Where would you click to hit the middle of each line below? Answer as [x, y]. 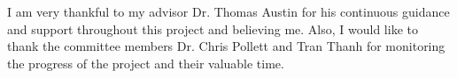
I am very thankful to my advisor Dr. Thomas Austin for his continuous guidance [228, 11]
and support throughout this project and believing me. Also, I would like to [213, 28]
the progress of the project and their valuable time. [146, 63]
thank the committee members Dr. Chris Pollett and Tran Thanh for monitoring [226, 46]
